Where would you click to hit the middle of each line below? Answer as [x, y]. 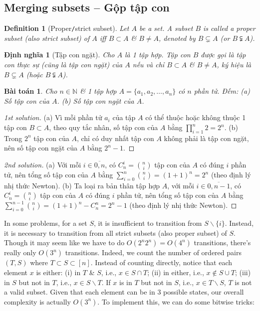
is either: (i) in [58, 272]
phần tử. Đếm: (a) [222, 91]
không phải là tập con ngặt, [206, 138]
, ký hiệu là [234, 65]
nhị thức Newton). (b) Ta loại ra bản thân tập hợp [82, 185]
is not [243, 282]
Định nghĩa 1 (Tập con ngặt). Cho [59, 55]
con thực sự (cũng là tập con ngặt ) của [63, 65]
